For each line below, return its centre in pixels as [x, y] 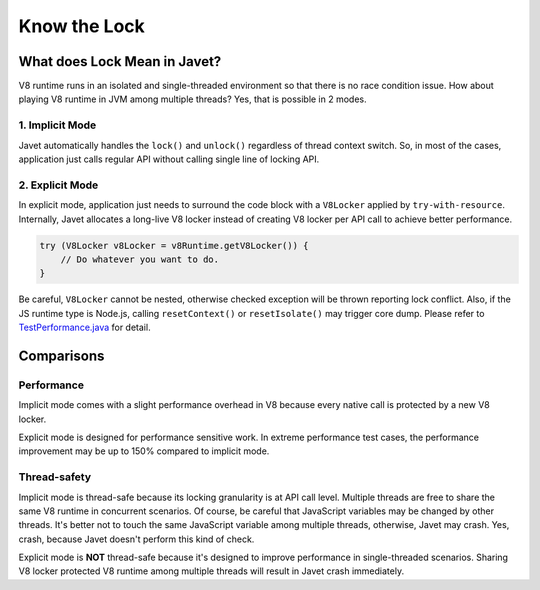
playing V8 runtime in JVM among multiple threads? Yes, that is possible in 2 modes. [192, 99]
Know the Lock [81, 26]
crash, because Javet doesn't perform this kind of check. [136, 539]
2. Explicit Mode [58, 185]
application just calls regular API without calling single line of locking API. [169, 159]
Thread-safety [55, 477]
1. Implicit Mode [57, 125]
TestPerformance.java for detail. [84, 327]
